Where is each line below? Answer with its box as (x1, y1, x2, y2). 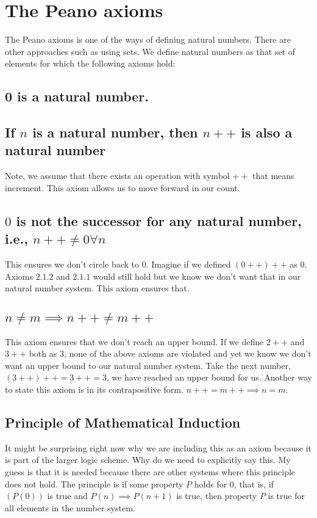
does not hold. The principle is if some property (5, 477, 183, 490)
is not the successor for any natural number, (16, 211, 302, 230)
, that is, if (233, 477, 274, 490)
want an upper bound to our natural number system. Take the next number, (5, 359, 291, 371)
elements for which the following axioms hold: (5, 57, 176, 70)
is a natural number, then (32, 123, 198, 142)
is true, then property (176, 489, 257, 502)
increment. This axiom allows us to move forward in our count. (5, 181, 240, 194)
